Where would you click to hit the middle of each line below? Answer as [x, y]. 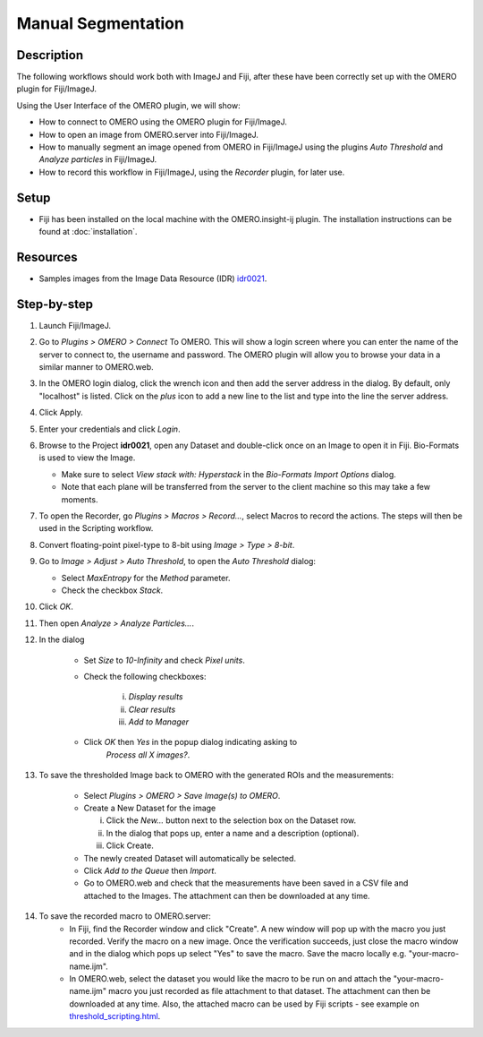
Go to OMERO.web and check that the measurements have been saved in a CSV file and [246, 883]
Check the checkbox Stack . [112, 590]
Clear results [152, 709]
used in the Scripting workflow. [96, 528]
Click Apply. [61, 413]
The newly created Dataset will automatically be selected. [190, 858]
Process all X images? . [148, 754]
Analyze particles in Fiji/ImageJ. [98, 159]
